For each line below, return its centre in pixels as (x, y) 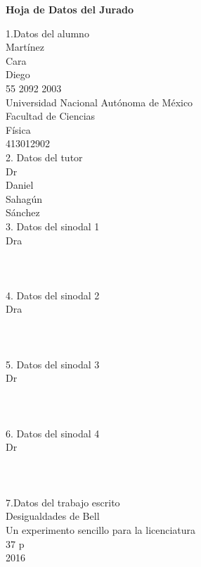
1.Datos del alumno (47, 33)
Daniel (20, 185)
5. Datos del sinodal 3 (53, 364)
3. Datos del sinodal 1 (53, 226)
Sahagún (24, 198)
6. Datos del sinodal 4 (53, 433)
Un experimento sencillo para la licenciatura (101, 529)
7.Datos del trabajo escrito (63, 502)
